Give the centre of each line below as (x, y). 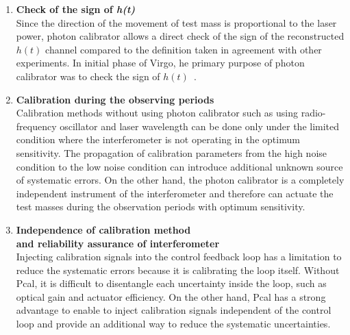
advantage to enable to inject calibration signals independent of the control (174, 310)
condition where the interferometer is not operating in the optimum (158, 139)
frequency (36, 126)
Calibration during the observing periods (115, 99)
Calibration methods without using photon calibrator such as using (157, 113)
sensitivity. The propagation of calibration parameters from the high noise (172, 152)
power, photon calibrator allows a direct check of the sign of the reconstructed (180, 36)
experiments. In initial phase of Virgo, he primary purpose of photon (160, 63)
